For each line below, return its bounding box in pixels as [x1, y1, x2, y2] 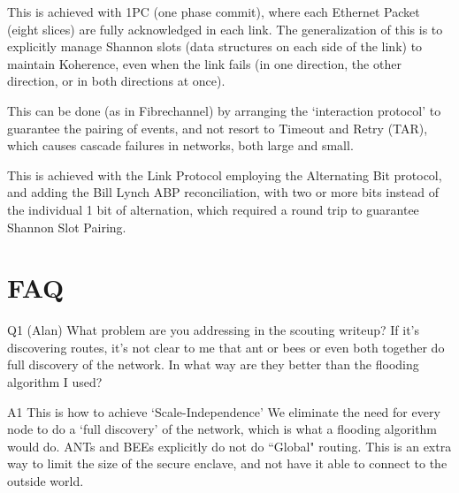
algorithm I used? [7, 373, 103, 391]
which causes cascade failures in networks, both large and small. [7, 136, 354, 155]
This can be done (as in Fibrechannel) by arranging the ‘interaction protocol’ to [7, 101, 441, 119]
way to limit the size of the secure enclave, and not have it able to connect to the [7, 454, 448, 473]
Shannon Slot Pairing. [7, 217, 126, 236]
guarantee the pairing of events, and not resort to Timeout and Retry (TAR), [7, 118, 428, 137]
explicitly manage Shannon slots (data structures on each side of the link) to [7, 37, 423, 56]
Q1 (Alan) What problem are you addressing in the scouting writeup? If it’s [7, 321, 419, 339]
